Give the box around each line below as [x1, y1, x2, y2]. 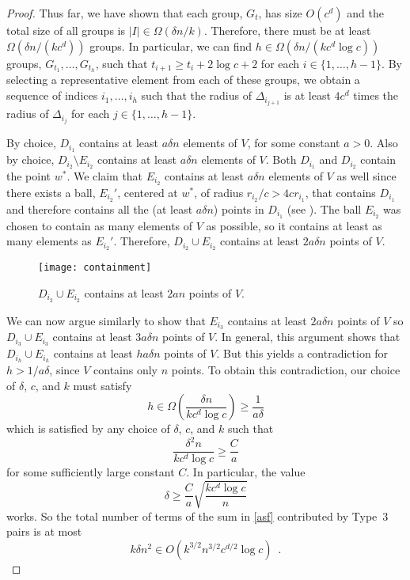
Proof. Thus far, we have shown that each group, [6, 5, 243, 21]
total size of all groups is [6, 22, 125, 38]
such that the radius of [141, 87, 252, 104]
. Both [265, 151, 297, 168]
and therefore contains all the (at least [6, 200, 193, 217]
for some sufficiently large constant [6, 464, 175, 480]
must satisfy [73, 377, 132, 393]
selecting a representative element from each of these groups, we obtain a [6, 71, 360, 88]
